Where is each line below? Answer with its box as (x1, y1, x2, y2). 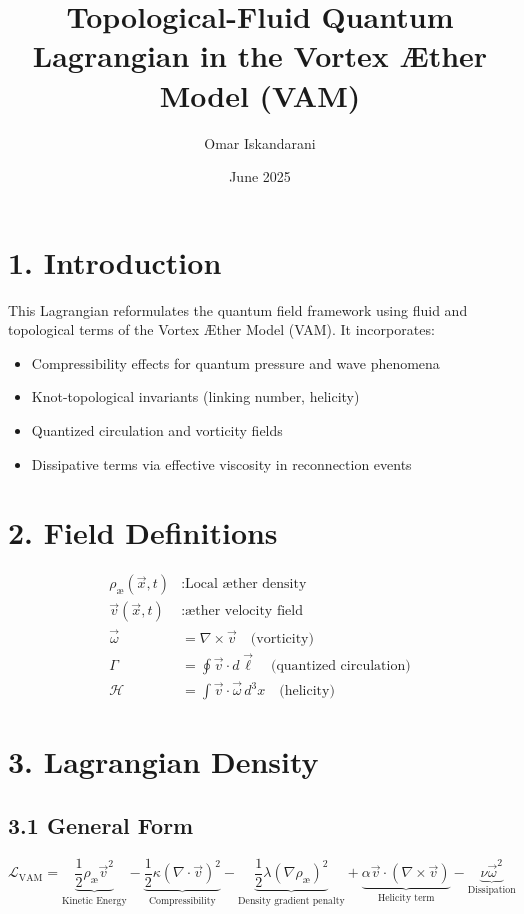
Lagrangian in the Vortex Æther (32, 35, 488, 76)
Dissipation (467, 885, 516, 896)
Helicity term (377, 893, 435, 904)
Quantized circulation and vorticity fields (31, 420, 283, 440)
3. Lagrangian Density (8, 741, 319, 782)
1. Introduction (8, 241, 222, 282)
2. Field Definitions (8, 512, 278, 553)
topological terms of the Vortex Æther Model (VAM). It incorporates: (8, 319, 435, 340)
